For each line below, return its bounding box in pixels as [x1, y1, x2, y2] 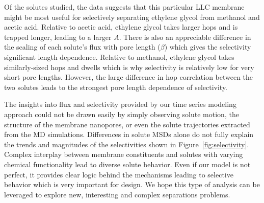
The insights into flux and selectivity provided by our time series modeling [4, 99, 236, 109]
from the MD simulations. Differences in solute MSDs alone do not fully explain [4, 129, 254, 140]
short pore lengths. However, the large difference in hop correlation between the [4, 72, 253, 82]
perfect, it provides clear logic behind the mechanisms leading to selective [4, 169, 233, 179]
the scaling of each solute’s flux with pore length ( [4, 41, 161, 52]
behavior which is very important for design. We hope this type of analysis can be [4, 179, 260, 190]
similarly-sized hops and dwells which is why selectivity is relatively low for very [4, 61, 254, 72]
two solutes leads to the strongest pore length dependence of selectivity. [4, 81, 228, 92]
